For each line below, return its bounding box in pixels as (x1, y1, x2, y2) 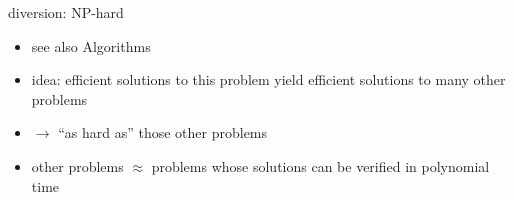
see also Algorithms (31, 35, 151, 56)
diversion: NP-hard (8, 2, 124, 22)
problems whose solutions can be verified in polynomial (151, 155, 490, 176)
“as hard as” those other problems (58, 122, 268, 143)
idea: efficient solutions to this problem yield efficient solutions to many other (31, 69, 506, 90)
